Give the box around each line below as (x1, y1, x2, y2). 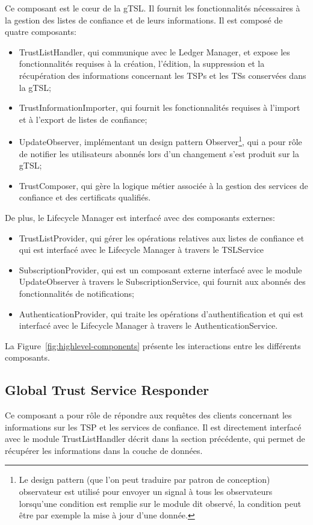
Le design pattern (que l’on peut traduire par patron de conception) (19, 473, 270, 486)
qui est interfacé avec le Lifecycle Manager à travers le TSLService (19, 243, 264, 256)
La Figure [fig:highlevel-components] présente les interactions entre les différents (5, 339, 301, 352)
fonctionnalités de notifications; (19, 287, 134, 299)
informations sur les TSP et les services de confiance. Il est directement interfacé (5, 420, 302, 433)
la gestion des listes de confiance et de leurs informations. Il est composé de (5, 13, 283, 26)
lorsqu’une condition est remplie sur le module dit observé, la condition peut (19, 497, 302, 509)
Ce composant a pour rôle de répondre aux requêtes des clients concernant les (5, 409, 292, 421)
